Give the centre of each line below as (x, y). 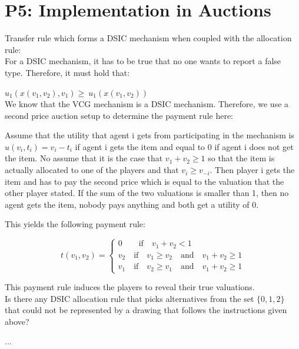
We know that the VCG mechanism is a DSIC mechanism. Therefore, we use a (147, 104)
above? (17, 321)
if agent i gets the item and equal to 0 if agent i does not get (184, 146)
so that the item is (241, 158)
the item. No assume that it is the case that (84, 158)
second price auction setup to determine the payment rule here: (119, 115)
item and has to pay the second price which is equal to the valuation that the (144, 181)
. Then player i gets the (252, 170)
